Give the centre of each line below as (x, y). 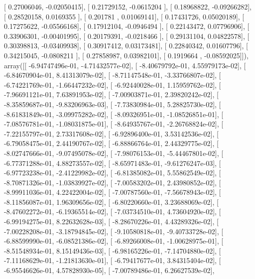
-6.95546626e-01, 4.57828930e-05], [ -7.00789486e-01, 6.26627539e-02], (109, 270)
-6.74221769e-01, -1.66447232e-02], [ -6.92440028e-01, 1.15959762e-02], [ (113, 84)
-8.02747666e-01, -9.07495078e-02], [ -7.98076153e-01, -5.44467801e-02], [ (114, 153)
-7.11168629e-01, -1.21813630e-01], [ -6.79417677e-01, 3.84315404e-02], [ (113, 260)
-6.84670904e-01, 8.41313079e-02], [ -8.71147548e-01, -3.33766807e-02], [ (113, 75)
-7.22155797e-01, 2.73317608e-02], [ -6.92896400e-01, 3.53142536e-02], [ (111, 133)
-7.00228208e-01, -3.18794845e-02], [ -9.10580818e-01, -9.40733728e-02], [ (114, 231)
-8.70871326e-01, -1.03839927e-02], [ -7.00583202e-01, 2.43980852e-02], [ (113, 182)
